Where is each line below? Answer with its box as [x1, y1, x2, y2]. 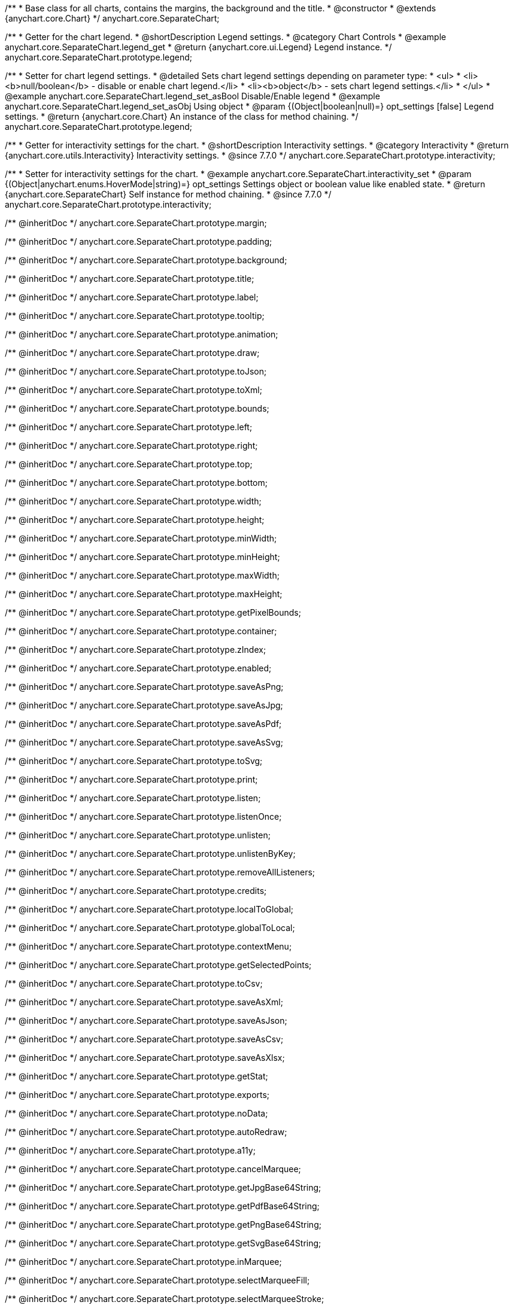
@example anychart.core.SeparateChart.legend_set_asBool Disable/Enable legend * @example [5, 91, 380, 101]
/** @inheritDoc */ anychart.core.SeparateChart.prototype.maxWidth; [5, 570, 280, 580]
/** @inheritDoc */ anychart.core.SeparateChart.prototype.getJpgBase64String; [5, 1182, 321, 1193]
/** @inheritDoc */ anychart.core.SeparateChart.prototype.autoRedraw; [5, 1127, 287, 1137]
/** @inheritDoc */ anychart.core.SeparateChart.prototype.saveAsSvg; [5, 737, 283, 747]
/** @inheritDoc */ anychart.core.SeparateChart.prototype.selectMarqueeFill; [5, 1275, 310, 1285]
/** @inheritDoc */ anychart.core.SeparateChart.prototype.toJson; [5, 366, 267, 376]
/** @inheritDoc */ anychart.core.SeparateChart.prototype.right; [5, 440, 258, 451]
